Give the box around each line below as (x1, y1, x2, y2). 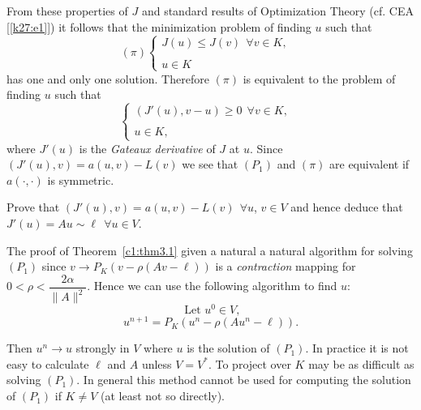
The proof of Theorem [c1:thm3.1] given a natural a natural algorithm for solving (6, 241, 413, 258)
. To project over (208, 355, 291, 372)
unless (141, 355, 172, 372)
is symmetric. (47, 171, 114, 188)
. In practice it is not (305, 340, 409, 357)
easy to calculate (6, 355, 89, 372)
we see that (182, 156, 238, 173)
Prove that (6, 199, 60, 216)
